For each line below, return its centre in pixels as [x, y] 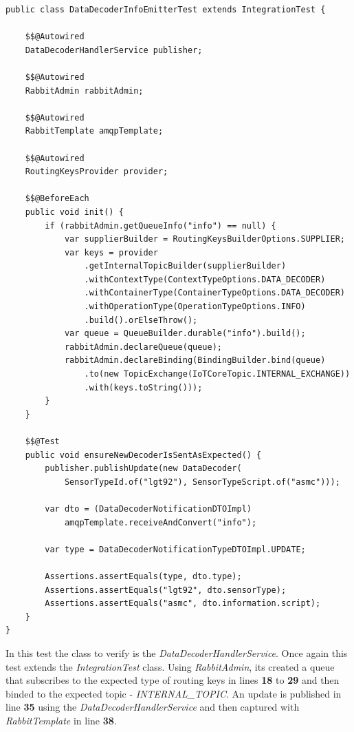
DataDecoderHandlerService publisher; [114, 50]
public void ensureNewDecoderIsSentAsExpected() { [143, 455]
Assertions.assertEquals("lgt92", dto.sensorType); [166, 590]
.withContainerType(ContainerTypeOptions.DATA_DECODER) [214, 293]
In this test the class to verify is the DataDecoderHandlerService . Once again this [177, 652]
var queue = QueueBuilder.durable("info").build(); [185, 334]
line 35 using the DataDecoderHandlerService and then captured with [153, 707]
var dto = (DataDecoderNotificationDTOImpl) [148, 509]
